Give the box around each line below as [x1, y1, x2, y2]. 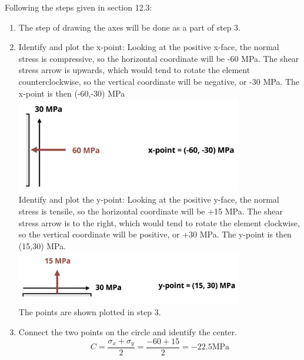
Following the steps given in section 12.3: [5, 1, 152, 13]
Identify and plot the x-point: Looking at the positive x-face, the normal [18, 41, 279, 53]
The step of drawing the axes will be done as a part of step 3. [18, 21, 240, 33]
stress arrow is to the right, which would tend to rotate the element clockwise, [18, 216, 300, 229]
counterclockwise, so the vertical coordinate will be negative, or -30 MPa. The [18, 75, 300, 87]
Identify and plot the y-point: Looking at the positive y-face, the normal [18, 193, 279, 206]
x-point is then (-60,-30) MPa [18, 87, 125, 99]
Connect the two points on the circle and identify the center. [18, 325, 237, 338]
